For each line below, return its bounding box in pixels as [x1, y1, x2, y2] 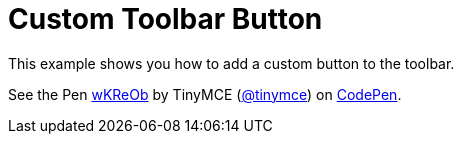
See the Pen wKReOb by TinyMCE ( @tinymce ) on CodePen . [8, 85, 402, 103]
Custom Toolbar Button [8, 2, 323, 36]
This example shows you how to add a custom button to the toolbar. [8, 54, 455, 72]
